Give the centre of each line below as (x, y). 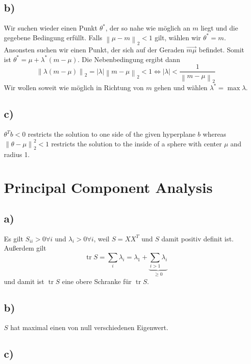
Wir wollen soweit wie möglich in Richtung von (74, 87)
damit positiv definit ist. (198, 238)
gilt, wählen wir (178, 37)
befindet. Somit (221, 49)
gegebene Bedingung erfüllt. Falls (53, 37)
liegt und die (220, 28)
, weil (102, 238)
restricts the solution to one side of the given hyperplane (112, 134)
